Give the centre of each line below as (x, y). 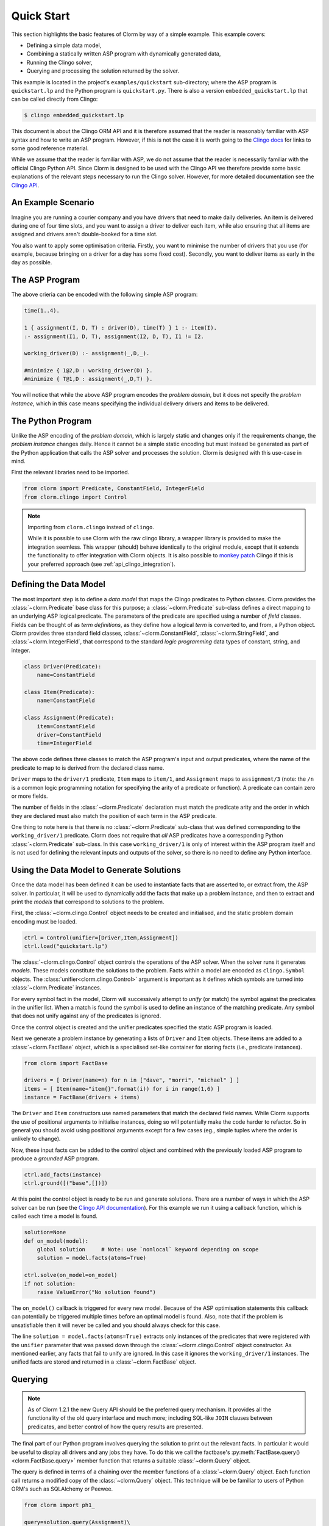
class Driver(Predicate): (63, 666)
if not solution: (50, 1284)
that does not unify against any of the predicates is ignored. (86, 1016)
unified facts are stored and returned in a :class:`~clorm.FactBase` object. (104, 1362)
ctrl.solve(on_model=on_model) (71, 1275)
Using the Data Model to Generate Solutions (96, 870)
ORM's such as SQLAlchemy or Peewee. (62, 1489)
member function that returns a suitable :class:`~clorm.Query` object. (164, 1461)
